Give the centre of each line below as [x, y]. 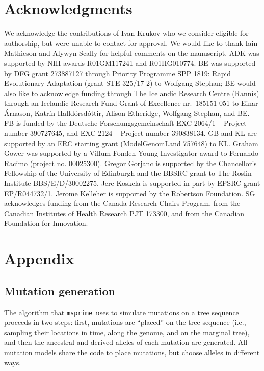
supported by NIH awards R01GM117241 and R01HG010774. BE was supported [130, 63]
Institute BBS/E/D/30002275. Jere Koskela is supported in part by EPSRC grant [132, 183]
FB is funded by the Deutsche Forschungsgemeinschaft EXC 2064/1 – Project [125, 123]
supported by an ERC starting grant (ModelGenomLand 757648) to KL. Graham [131, 143]
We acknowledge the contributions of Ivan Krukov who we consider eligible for [126, 33]
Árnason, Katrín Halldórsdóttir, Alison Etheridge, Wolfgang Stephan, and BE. [127, 113]
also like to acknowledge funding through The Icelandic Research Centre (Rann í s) [132, 93]
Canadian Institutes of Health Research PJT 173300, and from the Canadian [124, 213]
